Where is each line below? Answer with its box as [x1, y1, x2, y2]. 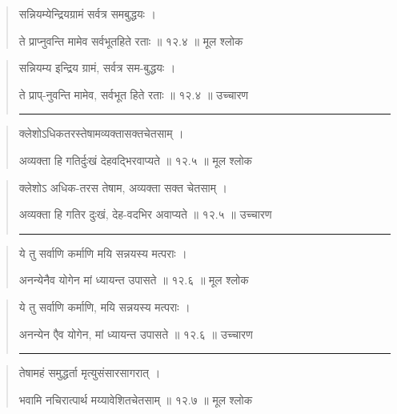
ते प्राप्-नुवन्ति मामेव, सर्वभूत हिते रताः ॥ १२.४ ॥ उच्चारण [18, 86, 249, 102]
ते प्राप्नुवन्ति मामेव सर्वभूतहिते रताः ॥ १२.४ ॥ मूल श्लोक [18, 32, 243, 49]
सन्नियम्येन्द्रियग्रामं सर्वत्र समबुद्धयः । [18, 6, 156, 22]
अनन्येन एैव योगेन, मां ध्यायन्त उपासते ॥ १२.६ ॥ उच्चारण [18, 325, 253, 342]
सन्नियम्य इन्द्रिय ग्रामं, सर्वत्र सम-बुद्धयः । [18, 59, 176, 76]
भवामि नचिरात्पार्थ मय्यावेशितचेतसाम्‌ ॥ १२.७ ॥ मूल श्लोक [18, 391, 253, 408]
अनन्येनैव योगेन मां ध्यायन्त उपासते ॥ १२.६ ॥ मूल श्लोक [18, 271, 249, 288]
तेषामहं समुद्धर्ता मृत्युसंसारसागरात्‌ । [18, 364, 161, 381]
